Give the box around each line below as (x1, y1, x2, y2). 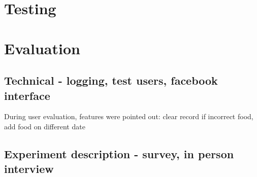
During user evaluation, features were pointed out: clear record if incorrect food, (4, 111, 253, 122)
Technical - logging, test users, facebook (4, 73, 218, 88)
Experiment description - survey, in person (4, 146, 234, 161)
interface (4, 87, 50, 103)
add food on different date (4, 121, 85, 131)
